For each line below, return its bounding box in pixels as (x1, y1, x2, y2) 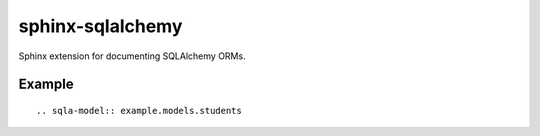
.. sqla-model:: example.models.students (36, 105, 242, 116)
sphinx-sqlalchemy (18, 15, 183, 37)
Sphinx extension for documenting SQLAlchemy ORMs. (18, 50, 246, 62)
